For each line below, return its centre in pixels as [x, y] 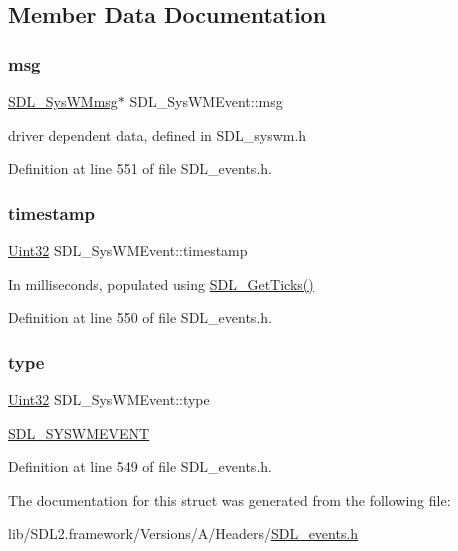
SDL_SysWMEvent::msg [206, 101]
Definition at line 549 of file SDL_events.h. [140, 466]
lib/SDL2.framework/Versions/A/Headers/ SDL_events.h [183, 533]
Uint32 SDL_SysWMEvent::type [109, 399]
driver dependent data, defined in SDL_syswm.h [157, 134]
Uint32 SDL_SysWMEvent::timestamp [128, 250]
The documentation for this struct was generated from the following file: [229, 499]
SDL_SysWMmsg [63, 101]
